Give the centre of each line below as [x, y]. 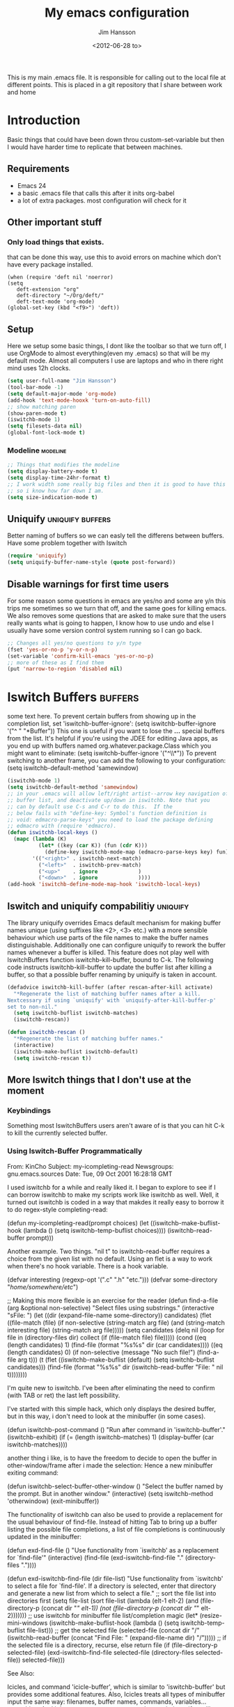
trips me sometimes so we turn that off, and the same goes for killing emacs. [117, 608]
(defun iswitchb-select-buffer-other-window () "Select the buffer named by [115, 1486]
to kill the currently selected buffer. [57, 1133]
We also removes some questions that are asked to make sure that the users [117, 615]
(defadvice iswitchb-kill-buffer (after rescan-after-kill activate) [110, 987]
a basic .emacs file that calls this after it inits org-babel [96, 193]
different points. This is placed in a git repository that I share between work [115, 84]
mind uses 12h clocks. [39, 368]
